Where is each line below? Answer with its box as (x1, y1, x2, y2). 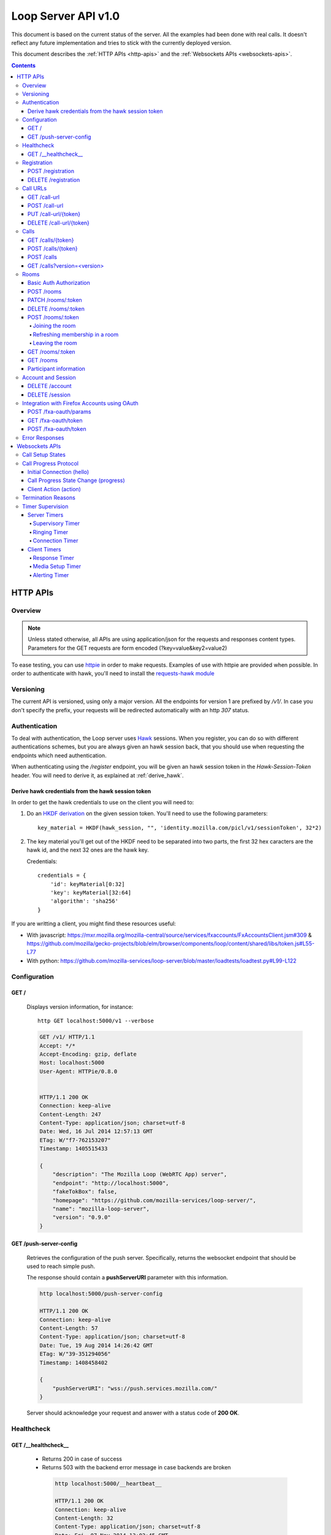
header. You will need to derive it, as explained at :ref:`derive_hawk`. (11, 771, 184, 779)
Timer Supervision (22, 502, 69, 510)
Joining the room (32, 322, 76, 330)
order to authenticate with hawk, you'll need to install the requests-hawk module (11, 670, 215, 677)
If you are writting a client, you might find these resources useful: (11, 920, 176, 927)
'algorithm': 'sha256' (50, 898, 119, 905)
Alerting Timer (32, 571, 69, 578)
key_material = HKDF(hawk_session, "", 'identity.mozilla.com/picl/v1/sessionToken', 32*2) (37, 824, 322, 831)
